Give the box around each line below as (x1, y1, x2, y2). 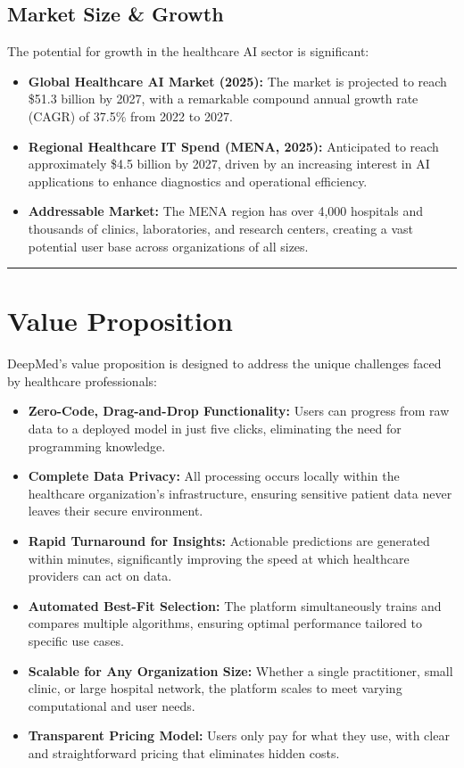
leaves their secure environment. (28, 501, 203, 520)
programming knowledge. (28, 436, 166, 455)
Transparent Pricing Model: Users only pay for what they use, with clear (28, 726, 450, 745)
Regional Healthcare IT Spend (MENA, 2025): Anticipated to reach (28, 136, 439, 155)
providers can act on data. (28, 566, 172, 585)
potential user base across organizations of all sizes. (28, 236, 309, 255)
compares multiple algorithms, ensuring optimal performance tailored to (28, 614, 422, 632)
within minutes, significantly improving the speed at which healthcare (28, 549, 410, 567)
